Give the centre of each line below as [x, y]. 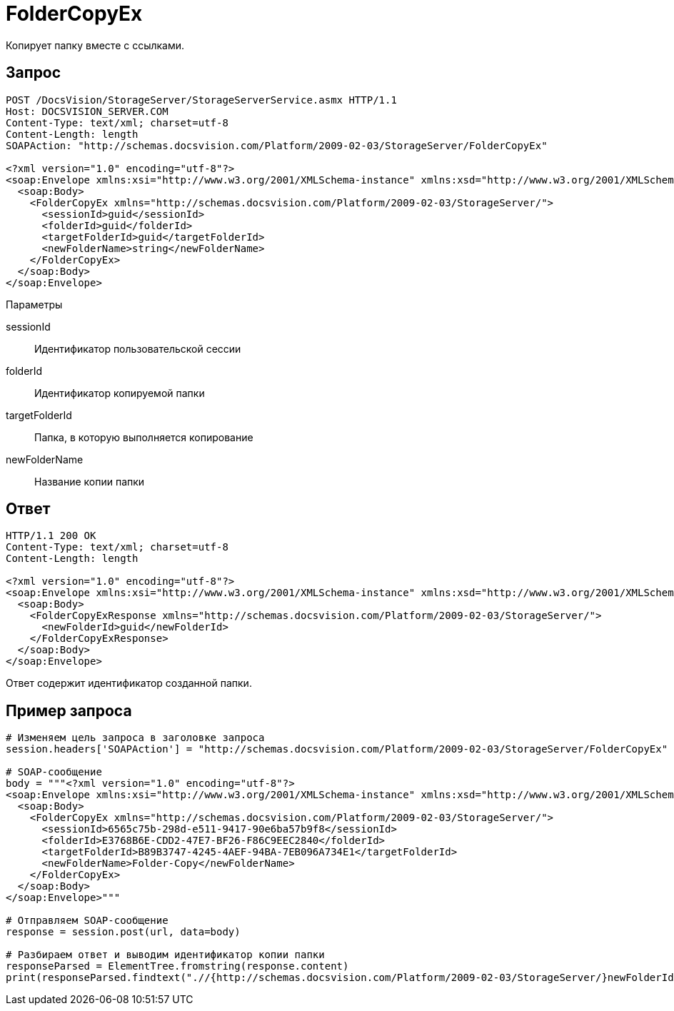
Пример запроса [69, 710]
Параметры [34, 304]
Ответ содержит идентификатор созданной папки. [129, 683]
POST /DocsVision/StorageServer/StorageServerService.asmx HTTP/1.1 [201, 100]
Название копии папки [90, 481]
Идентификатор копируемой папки [120, 393]
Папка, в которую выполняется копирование [144, 437]
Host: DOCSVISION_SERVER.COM [87, 111]
